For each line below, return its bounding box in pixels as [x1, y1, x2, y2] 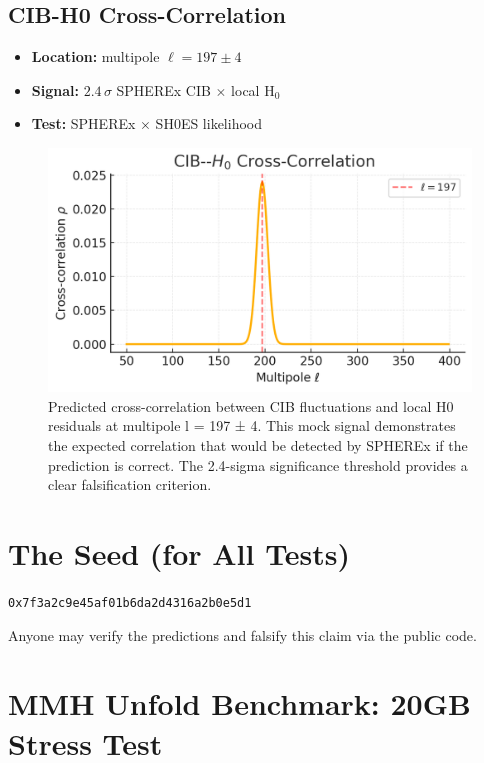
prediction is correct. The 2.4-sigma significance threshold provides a [48, 454, 468, 475]
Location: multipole [31, 46, 160, 67]
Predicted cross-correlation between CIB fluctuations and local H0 [48, 395, 454, 416]
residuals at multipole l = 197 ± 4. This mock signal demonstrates [48, 415, 456, 436]
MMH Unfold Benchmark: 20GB [8, 683, 471, 724]
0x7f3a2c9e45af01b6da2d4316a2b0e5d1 [8, 595, 252, 610]
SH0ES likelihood [155, 113, 262, 134]
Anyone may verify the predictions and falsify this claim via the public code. [8, 624, 477, 645]
